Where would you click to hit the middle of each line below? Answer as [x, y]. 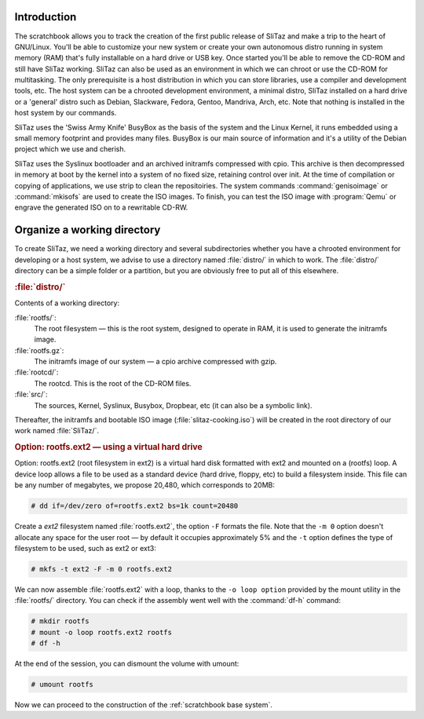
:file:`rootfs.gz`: [39, 350]
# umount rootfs [62, 684]
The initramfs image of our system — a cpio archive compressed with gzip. [155, 362]
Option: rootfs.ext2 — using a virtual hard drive [109, 447]
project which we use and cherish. [70, 149]
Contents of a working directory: [67, 303]
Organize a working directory [88, 230]
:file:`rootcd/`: [37, 372]
